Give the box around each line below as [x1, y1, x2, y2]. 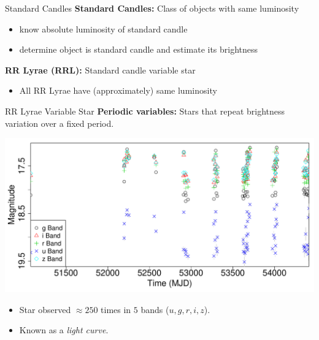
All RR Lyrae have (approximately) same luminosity [19, 84, 217, 97]
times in [101, 303, 131, 315]
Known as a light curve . [19, 323, 109, 336]
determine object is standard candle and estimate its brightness [19, 43, 258, 56]
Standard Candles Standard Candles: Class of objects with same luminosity [5, 2, 299, 14]
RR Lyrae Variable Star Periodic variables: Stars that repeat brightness [5, 104, 285, 117]
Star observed [19, 303, 71, 315]
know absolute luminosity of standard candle [19, 22, 188, 35]
